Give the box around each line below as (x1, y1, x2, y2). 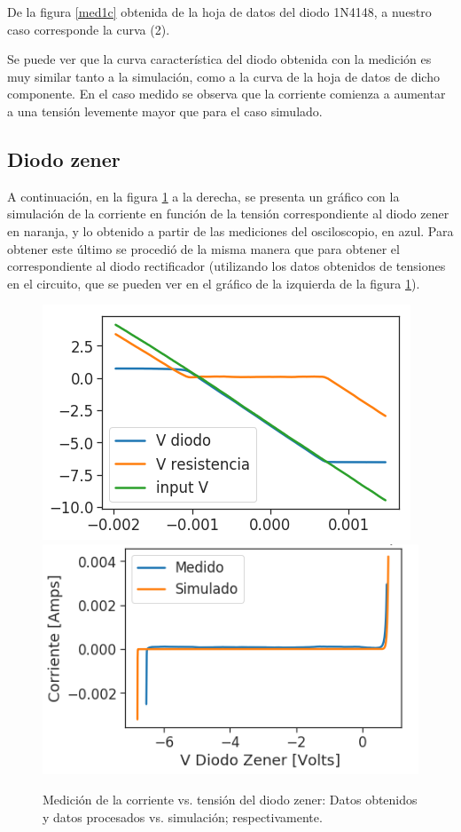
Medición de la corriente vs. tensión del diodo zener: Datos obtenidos (43, 789, 418, 808)
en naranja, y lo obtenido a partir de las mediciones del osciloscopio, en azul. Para (7, 221, 454, 240)
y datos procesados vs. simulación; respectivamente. (43, 807, 323, 826)
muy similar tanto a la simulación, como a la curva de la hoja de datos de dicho (7, 67, 440, 85)
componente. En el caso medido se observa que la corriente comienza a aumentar (7, 84, 446, 103)
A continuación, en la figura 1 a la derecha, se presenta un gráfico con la (7, 186, 400, 205)
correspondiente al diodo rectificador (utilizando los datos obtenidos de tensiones (7, 257, 446, 275)
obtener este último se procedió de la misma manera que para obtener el (7, 239, 400, 258)
